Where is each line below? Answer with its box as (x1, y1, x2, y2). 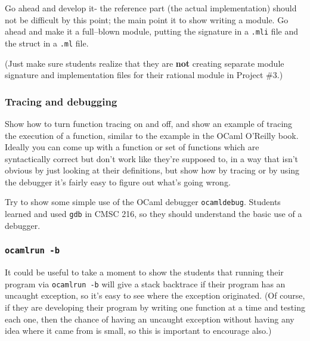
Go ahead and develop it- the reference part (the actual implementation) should (5, 2, 297, 14)
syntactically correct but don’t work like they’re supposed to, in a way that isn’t (5, 152, 299, 165)
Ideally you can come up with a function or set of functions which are (5, 141, 259, 153)
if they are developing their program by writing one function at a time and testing (5, 301, 305, 313)
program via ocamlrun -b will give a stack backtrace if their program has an (5, 277, 286, 290)
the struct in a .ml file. (5, 36, 89, 49)
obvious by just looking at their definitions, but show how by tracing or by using (5, 164, 300, 176)
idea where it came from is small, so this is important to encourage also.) (5, 324, 272, 337)
